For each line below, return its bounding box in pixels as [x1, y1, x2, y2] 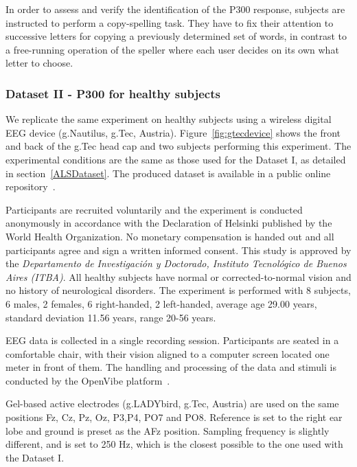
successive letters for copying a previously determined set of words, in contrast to [5, 29, 347, 43]
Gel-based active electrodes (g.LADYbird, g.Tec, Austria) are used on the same [5, 396, 339, 411]
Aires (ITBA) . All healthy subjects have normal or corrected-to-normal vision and [5, 269, 352, 284]
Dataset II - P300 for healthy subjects [5, 84, 220, 102]
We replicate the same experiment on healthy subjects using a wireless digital [5, 112, 332, 126]
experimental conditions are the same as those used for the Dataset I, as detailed [5, 152, 346, 166]
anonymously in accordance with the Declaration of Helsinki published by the [5, 216, 332, 230]
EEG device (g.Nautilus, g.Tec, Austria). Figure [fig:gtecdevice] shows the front [5, 125, 341, 139]
